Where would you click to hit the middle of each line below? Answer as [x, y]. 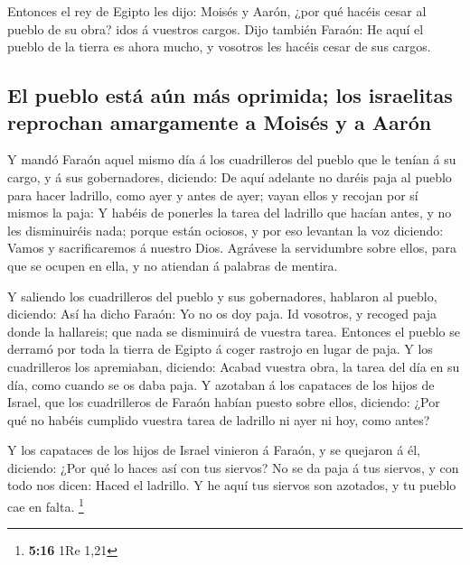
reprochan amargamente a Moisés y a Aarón [220, 121]
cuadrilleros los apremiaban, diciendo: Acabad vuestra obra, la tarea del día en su [234, 366]
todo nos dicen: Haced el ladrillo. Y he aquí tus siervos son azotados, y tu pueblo [232, 485]
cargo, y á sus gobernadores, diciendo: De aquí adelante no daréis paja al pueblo [230, 176]
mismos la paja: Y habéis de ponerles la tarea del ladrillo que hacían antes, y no [230, 213]
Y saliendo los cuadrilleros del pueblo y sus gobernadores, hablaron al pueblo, [222, 296]
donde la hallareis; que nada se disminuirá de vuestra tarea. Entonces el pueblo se [234, 331]
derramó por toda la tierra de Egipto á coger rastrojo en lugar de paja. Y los [220, 349]
